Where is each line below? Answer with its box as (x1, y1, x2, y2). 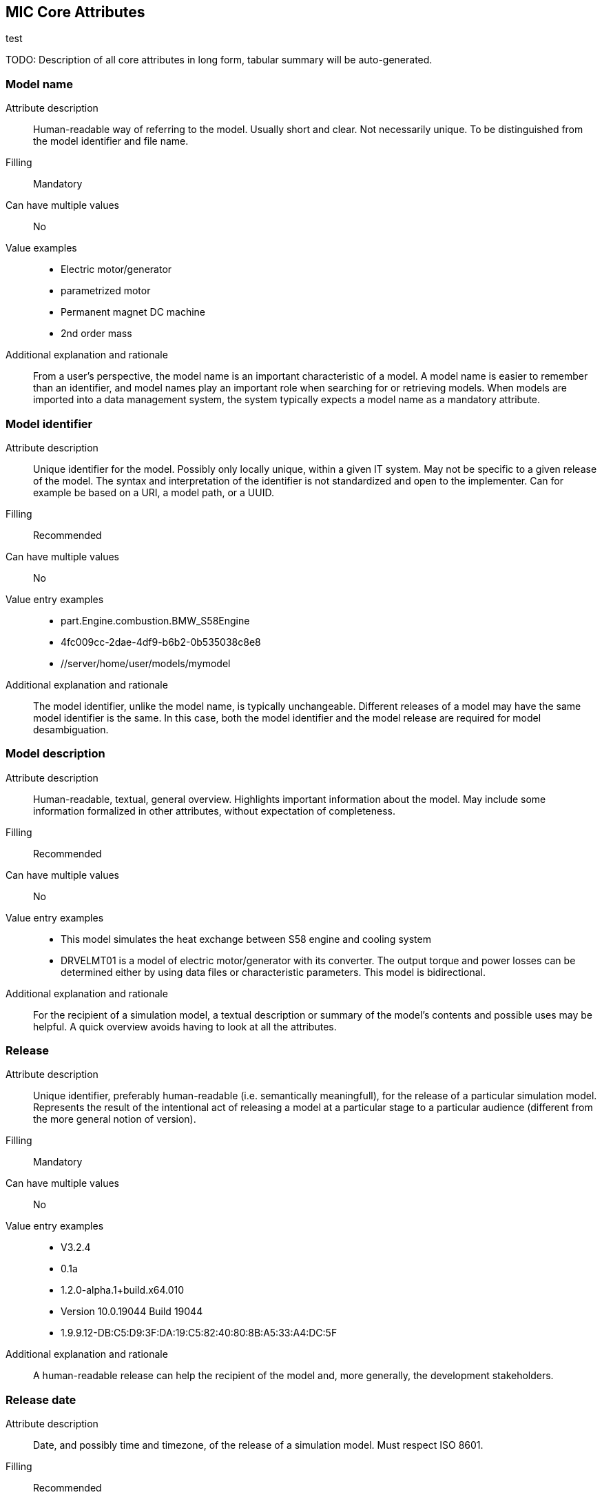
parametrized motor (61, 285, 151, 297)
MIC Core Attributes (6, 3, 145, 21)
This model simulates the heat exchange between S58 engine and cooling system (61, 933, 431, 945)
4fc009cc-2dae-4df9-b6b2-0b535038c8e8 (61, 635, 261, 648)
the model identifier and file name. (33, 135, 189, 147)
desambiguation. (33, 723, 109, 735)
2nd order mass (61, 327, 132, 340)
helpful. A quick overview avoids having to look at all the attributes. (33, 1020, 337, 1032)
